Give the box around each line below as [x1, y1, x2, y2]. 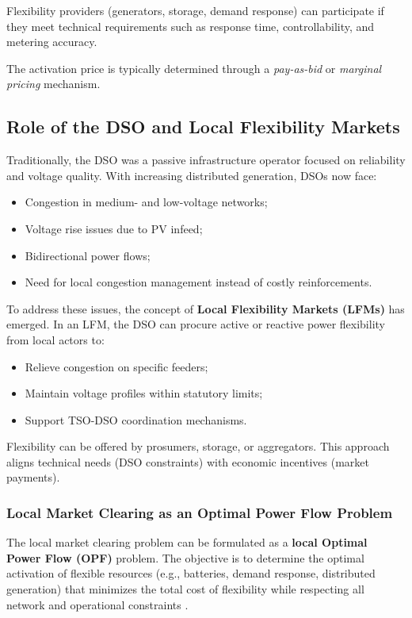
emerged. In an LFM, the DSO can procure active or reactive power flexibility [6, 316, 385, 332]
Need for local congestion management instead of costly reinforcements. [25, 274, 372, 290]
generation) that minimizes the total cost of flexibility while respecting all [6, 581, 364, 597]
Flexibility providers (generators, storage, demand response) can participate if [6, 2, 384, 18]
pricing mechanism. [6, 75, 101, 92]
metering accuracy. [6, 33, 97, 50]
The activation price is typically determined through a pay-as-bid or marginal [6, 59, 382, 76]
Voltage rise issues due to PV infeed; [25, 220, 203, 236]
